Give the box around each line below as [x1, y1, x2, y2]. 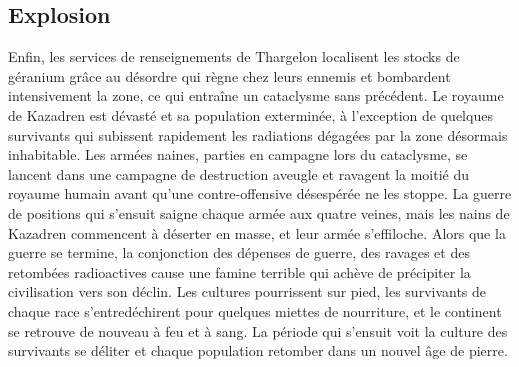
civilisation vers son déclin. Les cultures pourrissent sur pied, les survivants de [8, 281, 487, 302]
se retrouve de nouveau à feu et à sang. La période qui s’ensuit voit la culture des [8, 320, 508, 341]
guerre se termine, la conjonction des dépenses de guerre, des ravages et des [8, 242, 470, 263]
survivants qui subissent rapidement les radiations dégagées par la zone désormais [8, 124, 508, 145]
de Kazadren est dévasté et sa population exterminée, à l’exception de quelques [8, 104, 493, 125]
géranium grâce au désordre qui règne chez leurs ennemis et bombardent [8, 65, 451, 86]
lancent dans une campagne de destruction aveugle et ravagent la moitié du [8, 163, 470, 184]
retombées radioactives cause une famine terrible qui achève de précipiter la [8, 261, 471, 282]
